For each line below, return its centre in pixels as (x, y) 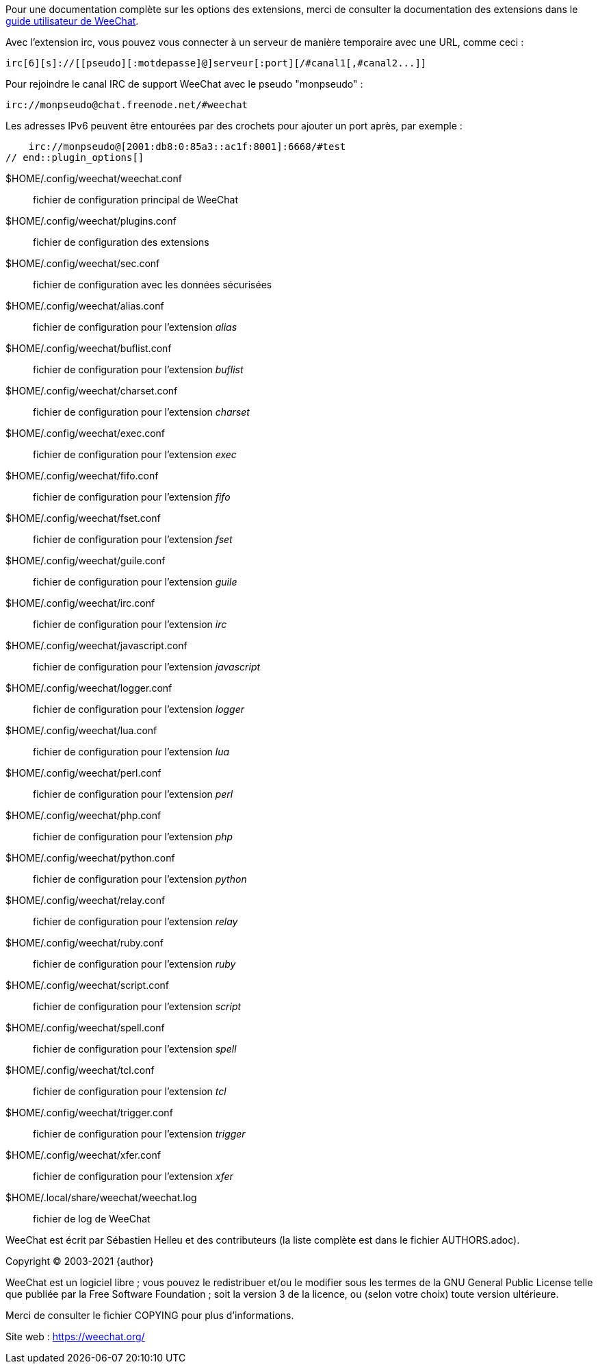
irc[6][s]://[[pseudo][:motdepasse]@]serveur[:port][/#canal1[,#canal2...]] (216, 63)
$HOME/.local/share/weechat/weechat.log (101, 1197)
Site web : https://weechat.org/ (75, 1336)
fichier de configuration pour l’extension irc (130, 624)
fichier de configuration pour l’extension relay (135, 921)
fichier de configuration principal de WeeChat (136, 200)
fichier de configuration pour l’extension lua (131, 752)
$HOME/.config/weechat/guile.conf (86, 561)
